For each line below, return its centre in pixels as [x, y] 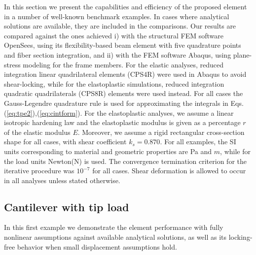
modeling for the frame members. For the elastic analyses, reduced [123, 64]
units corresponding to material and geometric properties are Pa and [108, 151]
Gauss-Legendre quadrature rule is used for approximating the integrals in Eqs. [124, 103]
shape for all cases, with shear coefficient [65, 142]
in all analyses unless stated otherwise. [62, 180]
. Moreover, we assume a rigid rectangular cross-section [161, 132]
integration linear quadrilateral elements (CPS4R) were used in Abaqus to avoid [125, 74]
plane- [242, 54]
